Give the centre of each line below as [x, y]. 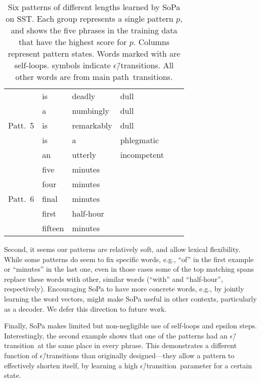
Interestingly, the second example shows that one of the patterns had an [116, 335]
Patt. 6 [21, 199]
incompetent [142, 155]
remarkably [92, 125]
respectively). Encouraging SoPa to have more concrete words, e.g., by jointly [124, 289]
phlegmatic [140, 140]
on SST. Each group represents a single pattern [90, 18]
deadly [84, 96]
